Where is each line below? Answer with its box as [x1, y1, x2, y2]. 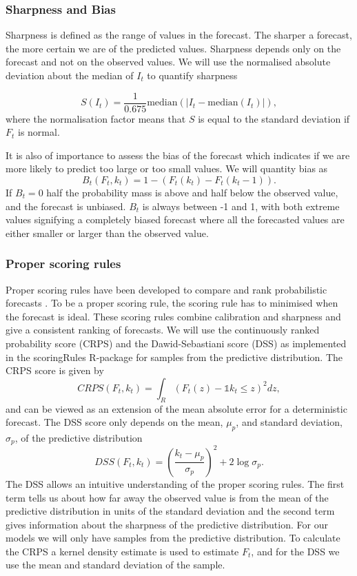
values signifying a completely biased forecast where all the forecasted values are [6, 212, 345, 227]
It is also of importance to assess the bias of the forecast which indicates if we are [6, 147, 350, 162]
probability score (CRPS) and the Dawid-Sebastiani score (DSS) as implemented [6, 336, 347, 350]
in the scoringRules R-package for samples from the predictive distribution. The [6, 349, 343, 364]
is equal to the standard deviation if [198, 111, 350, 125]
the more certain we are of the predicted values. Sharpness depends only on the [6, 41, 341, 55]
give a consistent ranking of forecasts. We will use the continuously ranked [6, 322, 320, 337]
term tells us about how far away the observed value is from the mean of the [6, 490, 329, 504]
